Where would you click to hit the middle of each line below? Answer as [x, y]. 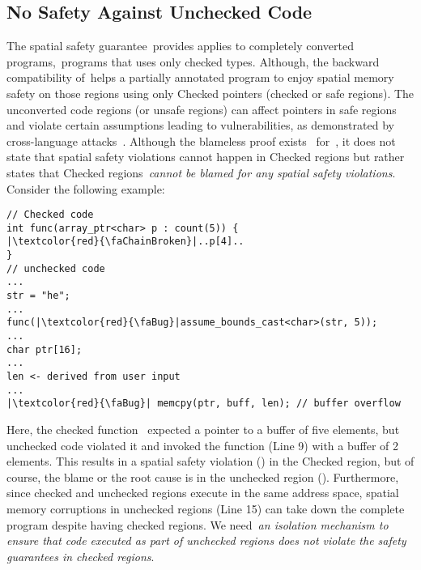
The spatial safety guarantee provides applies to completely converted [180, 46]
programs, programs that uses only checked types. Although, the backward [193, 61]
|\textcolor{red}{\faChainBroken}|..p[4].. [125, 242]
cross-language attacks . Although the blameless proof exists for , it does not [201, 140]
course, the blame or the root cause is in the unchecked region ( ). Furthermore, [203, 476]
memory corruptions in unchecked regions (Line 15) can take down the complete [206, 508]
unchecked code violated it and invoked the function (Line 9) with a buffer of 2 [203, 445]
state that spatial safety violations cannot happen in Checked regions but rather [206, 157]
